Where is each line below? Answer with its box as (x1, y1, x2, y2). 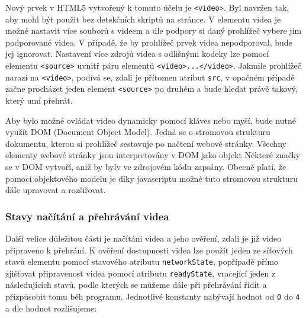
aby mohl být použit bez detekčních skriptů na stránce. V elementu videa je (5, 12, 281, 25)
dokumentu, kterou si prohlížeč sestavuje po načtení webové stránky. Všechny (5, 137, 286, 149)
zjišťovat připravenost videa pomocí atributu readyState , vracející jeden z (5, 266, 276, 279)
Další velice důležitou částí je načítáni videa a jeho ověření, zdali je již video (5, 232, 282, 244)
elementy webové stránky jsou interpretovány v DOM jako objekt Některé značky (5, 149, 301, 161)
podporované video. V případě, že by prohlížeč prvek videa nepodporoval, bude (5, 36, 292, 48)
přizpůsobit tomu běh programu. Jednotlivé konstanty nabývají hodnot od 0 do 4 (5, 290, 300, 303)
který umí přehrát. (5, 94, 73, 106)
